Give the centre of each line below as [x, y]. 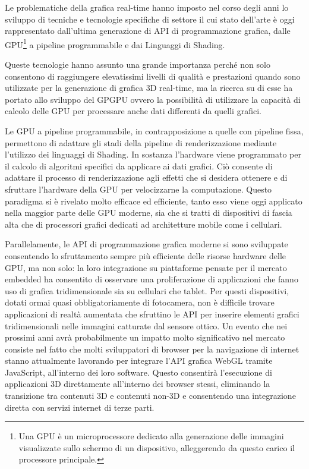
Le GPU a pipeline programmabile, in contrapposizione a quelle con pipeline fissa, [154, 131]
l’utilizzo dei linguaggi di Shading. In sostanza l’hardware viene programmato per [153, 154]
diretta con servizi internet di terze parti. [80, 407]
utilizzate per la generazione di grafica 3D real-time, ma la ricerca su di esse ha [149, 88]
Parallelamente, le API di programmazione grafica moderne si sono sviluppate [146, 244]
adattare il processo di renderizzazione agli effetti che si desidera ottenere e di [146, 177]
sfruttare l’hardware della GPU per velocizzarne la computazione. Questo [138, 189]
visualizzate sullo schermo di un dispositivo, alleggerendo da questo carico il [157, 447]
